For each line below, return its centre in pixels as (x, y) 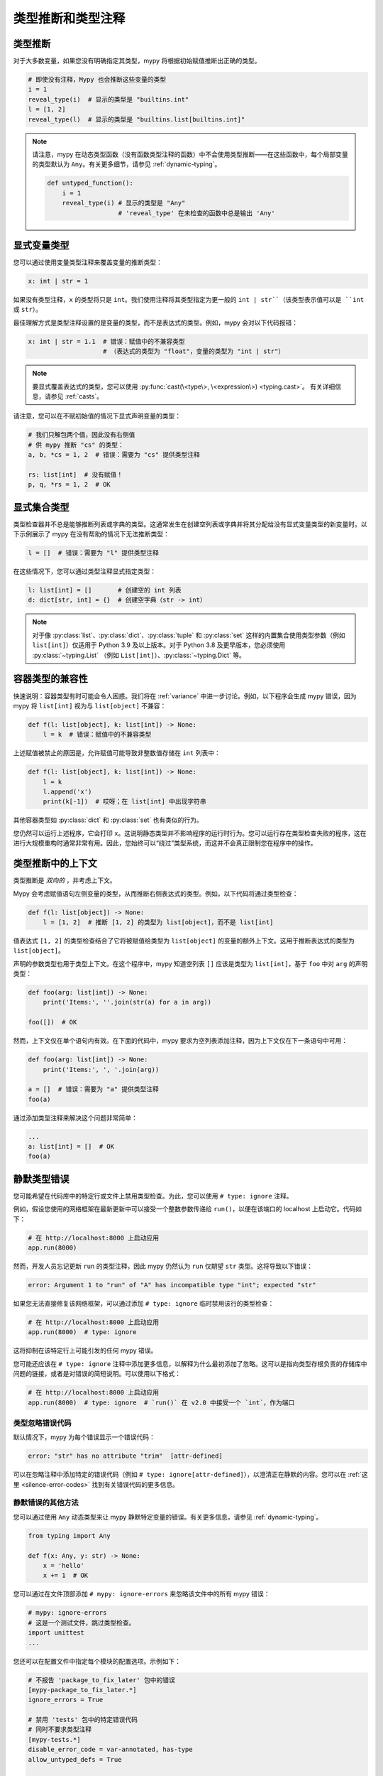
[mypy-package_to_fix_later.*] (83, 1690)
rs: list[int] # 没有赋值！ (76, 475)
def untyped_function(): (90, 183)
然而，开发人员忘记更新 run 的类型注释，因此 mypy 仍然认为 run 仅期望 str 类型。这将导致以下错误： (163, 1266)
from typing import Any (70, 1536)
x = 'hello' (64, 1565)
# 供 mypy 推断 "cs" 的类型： (76, 445)
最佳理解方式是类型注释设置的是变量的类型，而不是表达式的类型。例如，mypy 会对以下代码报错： (156, 323)
